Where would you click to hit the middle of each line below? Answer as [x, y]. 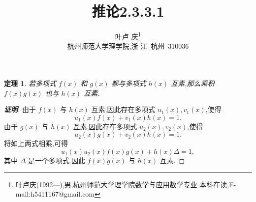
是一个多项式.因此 [57, 160]
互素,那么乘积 [193, 83]
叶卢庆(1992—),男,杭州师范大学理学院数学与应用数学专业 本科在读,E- [126, 184]
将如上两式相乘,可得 [36, 143]
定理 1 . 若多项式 [30, 83]
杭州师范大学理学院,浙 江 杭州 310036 [128, 46]
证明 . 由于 [20, 109]
